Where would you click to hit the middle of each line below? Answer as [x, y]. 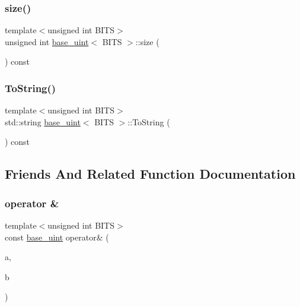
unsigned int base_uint [47, 41]
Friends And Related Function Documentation [150, 174]
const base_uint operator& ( [57, 237]
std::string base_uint [43, 121]
